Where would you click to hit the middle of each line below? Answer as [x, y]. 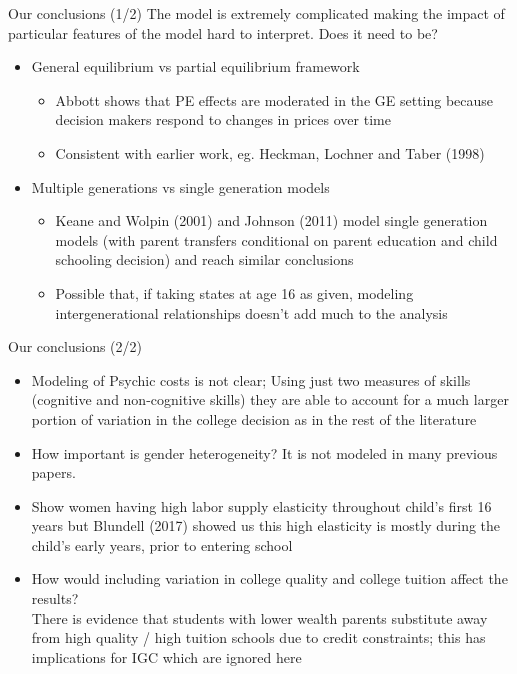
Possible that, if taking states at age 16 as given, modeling [234, 292]
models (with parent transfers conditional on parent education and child [276, 239]
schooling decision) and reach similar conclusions [204, 259]
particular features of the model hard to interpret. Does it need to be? [223, 32]
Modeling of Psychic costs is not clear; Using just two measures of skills [251, 379]
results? [55, 598]
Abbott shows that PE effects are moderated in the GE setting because [274, 99]
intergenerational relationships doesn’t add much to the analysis [251, 312]
